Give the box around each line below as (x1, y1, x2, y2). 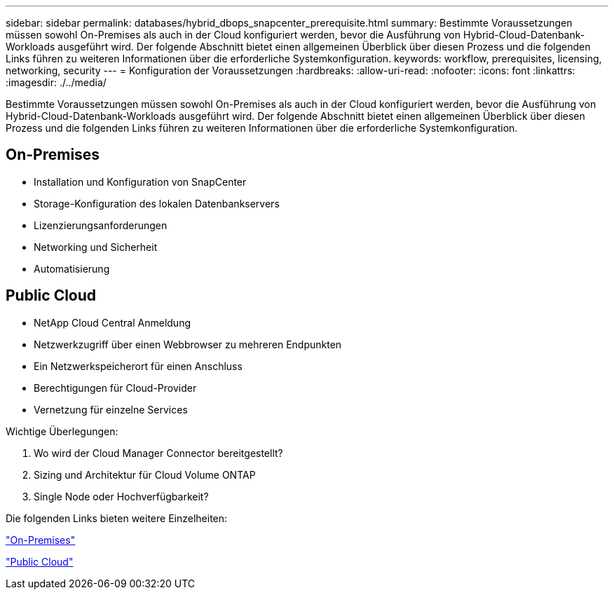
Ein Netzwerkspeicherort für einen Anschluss (34, 360, 243, 372)
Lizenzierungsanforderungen (34, 219, 168, 231)
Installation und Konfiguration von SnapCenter (34, 175, 247, 188)
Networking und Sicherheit (34, 240, 158, 253)
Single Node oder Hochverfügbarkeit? (34, 490, 209, 502)
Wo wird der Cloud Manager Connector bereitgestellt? (34, 446, 283, 459)
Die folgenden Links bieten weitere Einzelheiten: (6, 512, 228, 524)
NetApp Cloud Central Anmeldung (34, 316, 191, 329)
